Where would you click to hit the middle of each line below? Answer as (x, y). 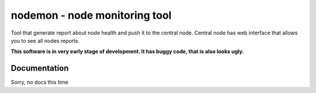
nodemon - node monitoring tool (91, 15)
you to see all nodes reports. (45, 40)
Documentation (40, 68)
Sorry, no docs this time (39, 82)
